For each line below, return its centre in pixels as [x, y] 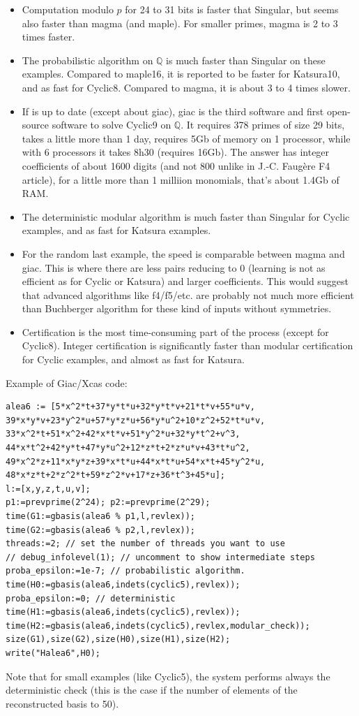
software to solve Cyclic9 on [112, 125]
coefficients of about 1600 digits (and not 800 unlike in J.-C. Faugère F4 [176, 165]
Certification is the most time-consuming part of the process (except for [175, 331]
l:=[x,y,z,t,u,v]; [48, 489]
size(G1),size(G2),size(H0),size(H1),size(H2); [118, 640]
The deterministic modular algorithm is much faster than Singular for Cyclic [186, 216]
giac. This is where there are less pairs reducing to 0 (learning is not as [174, 267]
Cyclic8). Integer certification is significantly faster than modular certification [188, 345]
